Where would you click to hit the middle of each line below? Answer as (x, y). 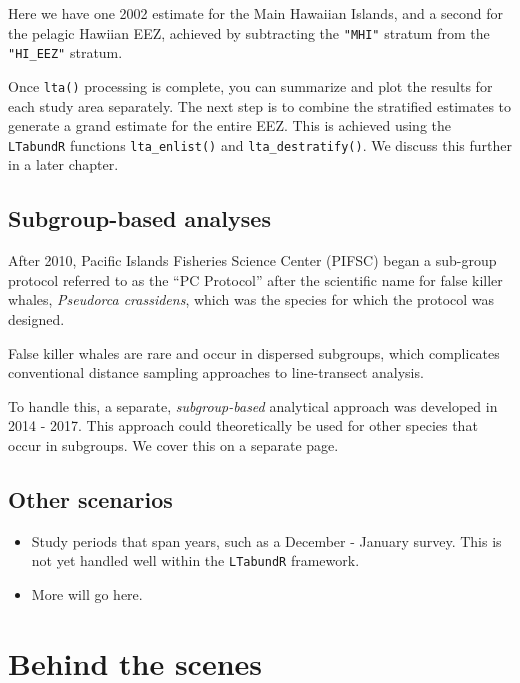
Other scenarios (90, 498)
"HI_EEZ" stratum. (65, 52)
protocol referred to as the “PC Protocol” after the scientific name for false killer (255, 279)
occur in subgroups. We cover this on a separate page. (173, 444)
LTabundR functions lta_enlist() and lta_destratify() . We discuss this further (260, 144)
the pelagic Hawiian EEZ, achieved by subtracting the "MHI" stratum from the (249, 32)
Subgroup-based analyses (139, 218)
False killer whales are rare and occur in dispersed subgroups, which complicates (254, 352)
